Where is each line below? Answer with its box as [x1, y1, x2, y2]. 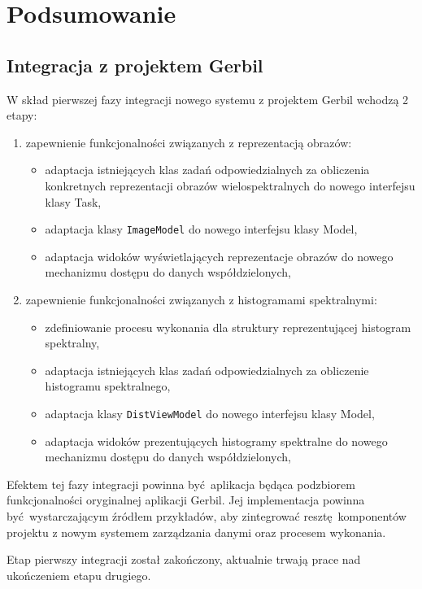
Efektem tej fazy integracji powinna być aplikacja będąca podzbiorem [7, 475, 355, 492]
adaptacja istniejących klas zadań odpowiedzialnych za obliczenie [45, 361, 369, 378]
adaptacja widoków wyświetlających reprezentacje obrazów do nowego [45, 247, 394, 264]
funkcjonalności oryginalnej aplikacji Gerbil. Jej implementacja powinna [7, 491, 365, 508]
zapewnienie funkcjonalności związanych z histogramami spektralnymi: [25, 290, 377, 308]
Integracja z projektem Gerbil [7, 52, 263, 77]
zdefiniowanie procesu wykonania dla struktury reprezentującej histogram [45, 318, 411, 335]
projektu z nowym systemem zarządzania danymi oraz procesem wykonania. [7, 523, 386, 540]
